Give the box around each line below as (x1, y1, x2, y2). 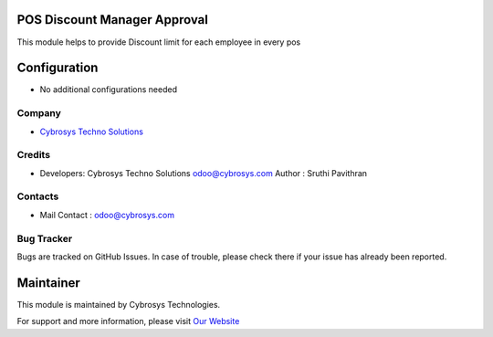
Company (16, 107, 61, 120)
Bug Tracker (16, 232, 73, 245)
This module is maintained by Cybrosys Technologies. (16, 299, 221, 310)
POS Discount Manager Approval (16, 12, 209, 27)
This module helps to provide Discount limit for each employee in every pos (16, 37, 301, 47)
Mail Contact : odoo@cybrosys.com (39, 209, 175, 220)
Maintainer (16, 275, 81, 290)
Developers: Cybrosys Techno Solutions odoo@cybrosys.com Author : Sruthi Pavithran (39, 167, 368, 178)
